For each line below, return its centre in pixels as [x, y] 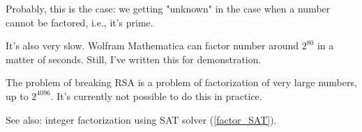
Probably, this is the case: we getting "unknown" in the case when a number [168, 8]
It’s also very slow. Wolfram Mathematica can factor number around [152, 46]
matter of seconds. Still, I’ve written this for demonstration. [134, 59]
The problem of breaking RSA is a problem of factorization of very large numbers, [181, 82]
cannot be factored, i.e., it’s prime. [80, 22]
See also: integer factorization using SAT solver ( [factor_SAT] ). [141, 119]
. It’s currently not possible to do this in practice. [156, 96]
